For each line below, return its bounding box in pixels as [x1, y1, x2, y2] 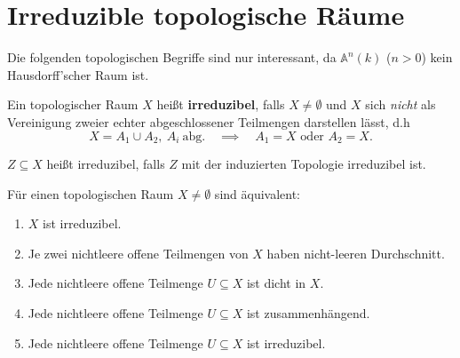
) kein [421, 48, 453, 67]
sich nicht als [365, 95, 436, 114]
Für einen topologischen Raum [7, 184, 174, 203]
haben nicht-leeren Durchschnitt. [266, 243, 445, 262]
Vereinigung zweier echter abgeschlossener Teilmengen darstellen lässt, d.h [7, 112, 410, 131]
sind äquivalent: [214, 184, 301, 203]
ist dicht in [246, 274, 306, 292]
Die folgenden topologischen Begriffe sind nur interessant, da [7, 48, 337, 67]
